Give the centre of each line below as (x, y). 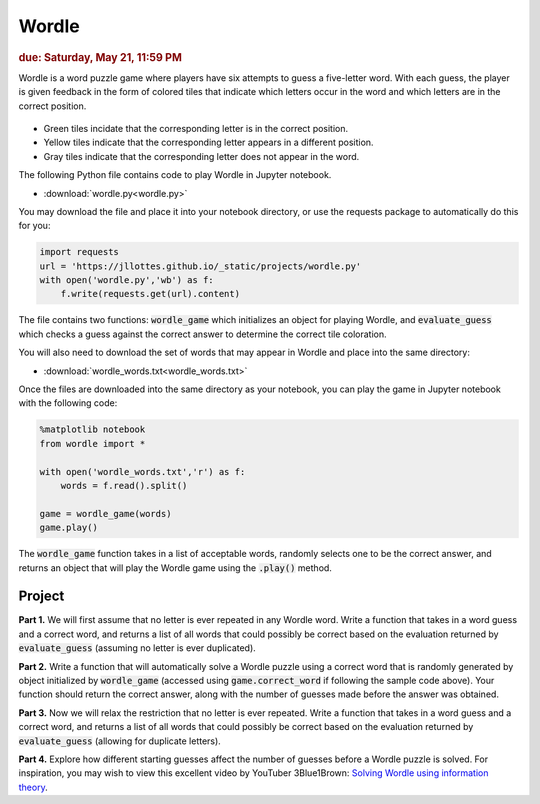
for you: (34, 226)
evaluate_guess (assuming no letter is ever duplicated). (137, 648)
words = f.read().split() (124, 485)
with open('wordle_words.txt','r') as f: (142, 471)
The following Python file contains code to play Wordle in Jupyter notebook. (175, 175)
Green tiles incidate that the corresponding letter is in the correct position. (196, 128)
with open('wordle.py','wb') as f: (126, 280)
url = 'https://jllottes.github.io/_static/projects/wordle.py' (200, 266)
